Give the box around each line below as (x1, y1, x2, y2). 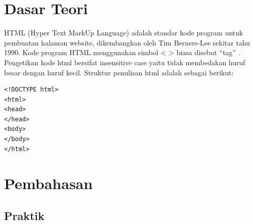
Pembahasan (4, 173, 93, 194)
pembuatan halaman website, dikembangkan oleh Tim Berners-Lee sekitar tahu (4, 37, 250, 48)
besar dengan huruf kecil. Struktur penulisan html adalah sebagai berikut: (4, 67, 234, 77)
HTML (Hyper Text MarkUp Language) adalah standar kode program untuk (4, 27, 243, 38)
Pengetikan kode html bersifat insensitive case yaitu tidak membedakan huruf (4, 57, 245, 67)
